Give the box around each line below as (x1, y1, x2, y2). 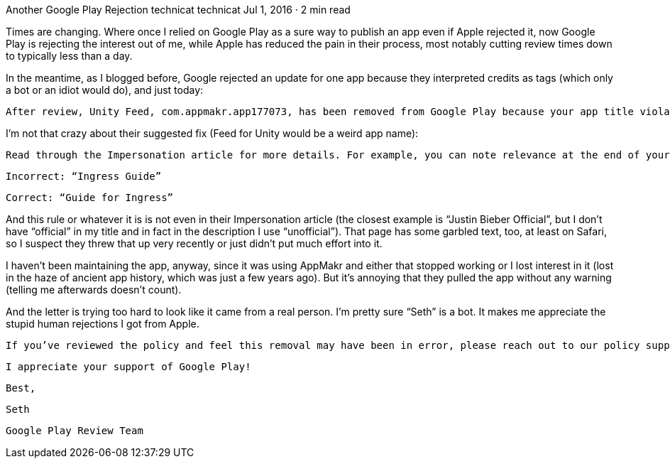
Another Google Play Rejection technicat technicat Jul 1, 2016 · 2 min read (6, 4, 351, 16)
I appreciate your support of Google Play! (6, 361, 251, 372)
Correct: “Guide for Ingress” (6, 192, 174, 203)
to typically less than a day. (6, 50, 133, 62)
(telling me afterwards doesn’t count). (6, 284, 182, 296)
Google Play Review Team (6, 425, 143, 436)
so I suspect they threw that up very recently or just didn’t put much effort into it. (6, 237, 383, 249)
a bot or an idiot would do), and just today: (6, 84, 204, 96)
